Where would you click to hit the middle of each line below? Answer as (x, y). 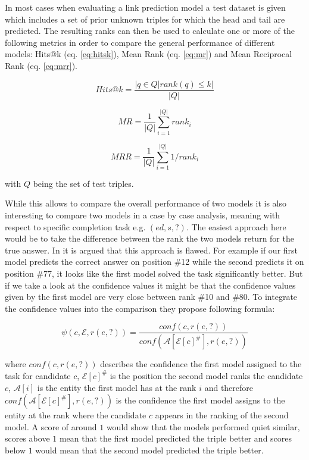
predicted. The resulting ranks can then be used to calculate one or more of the (150, 31)
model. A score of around (51, 426)
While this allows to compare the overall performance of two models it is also (146, 203)
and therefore (229, 387)
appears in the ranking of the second (222, 415)
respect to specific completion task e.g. (75, 226)
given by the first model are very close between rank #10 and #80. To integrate (151, 297)
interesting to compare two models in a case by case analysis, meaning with (143, 215)
